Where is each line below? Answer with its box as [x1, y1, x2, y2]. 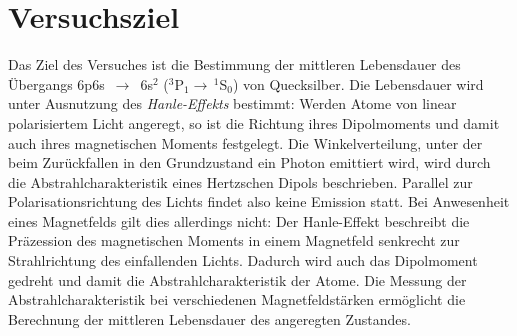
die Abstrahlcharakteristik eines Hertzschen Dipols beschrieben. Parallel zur [8, 171, 473, 192]
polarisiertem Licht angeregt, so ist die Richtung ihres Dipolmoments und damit [8, 112, 500, 133]
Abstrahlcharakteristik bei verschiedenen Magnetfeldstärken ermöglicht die [8, 289, 466, 310]
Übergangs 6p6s [8, 73, 105, 94]
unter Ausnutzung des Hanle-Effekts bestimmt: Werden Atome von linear [8, 93, 457, 114]
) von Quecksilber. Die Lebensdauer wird [232, 73, 484, 94]
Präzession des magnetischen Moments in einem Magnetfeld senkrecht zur [8, 230, 460, 251]
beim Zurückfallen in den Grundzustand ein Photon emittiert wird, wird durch [8, 152, 491, 173]
